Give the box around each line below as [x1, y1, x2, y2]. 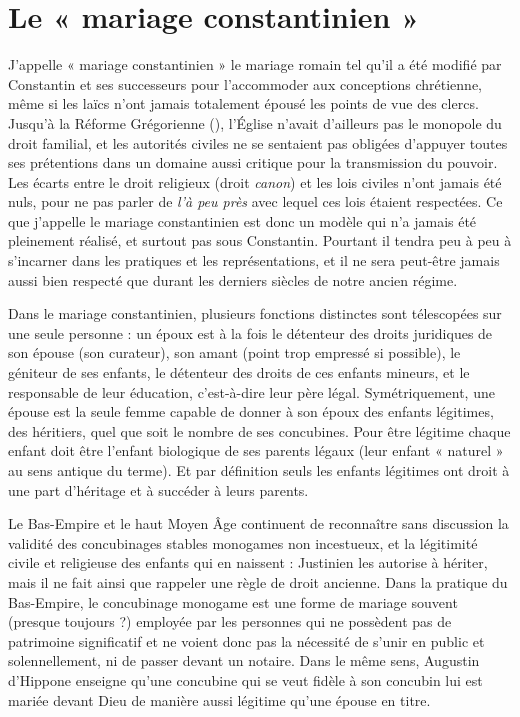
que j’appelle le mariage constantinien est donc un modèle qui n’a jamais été [8, 210, 477, 231]
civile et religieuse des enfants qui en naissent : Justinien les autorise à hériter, [8, 552, 488, 573]
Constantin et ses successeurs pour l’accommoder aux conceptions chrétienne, [8, 73, 482, 94]
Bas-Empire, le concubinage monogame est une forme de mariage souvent [8, 591, 458, 612]
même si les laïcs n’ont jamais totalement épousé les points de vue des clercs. [8, 93, 479, 114]
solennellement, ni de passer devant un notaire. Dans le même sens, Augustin [8, 650, 480, 671]
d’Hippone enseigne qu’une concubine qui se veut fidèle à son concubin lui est [8, 669, 483, 690]
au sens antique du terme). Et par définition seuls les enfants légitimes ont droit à [8, 460, 510, 480]
